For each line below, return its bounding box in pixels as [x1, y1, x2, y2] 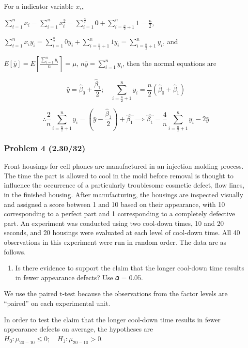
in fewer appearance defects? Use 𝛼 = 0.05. [15, 272, 143, 282]
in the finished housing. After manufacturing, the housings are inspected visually [4, 190, 244, 199]
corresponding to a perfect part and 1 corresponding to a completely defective [4, 208, 235, 219]
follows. [4, 246, 26, 256]
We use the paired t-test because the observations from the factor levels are [4, 288, 228, 299]
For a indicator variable [4, 1, 74, 11]
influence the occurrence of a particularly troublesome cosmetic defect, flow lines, [4, 180, 245, 190]
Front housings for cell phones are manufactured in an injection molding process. [4, 161, 244, 171]
